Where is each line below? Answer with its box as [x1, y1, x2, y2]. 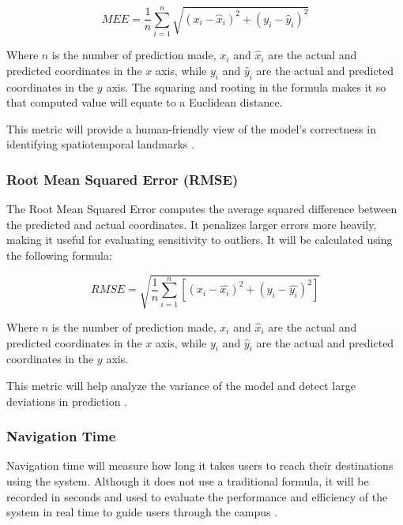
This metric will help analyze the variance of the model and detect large [6, 377, 356, 394]
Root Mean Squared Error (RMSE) [6, 169, 239, 189]
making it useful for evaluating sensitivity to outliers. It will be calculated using [6, 231, 393, 248]
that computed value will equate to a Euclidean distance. [6, 94, 283, 111]
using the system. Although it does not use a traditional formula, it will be [6, 473, 369, 489]
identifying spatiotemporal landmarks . [6, 136, 194, 152]
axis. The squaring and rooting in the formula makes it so [106, 78, 386, 95]
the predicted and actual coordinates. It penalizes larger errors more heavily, [6, 216, 377, 232]
